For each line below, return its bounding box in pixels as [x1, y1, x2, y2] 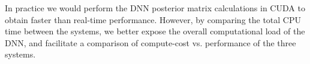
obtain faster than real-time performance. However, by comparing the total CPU [5, 13, 302, 25]
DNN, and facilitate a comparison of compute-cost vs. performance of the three [5, 36, 296, 49]
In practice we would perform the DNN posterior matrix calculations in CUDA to [5, 2, 305, 14]
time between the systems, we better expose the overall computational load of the [5, 25, 305, 37]
